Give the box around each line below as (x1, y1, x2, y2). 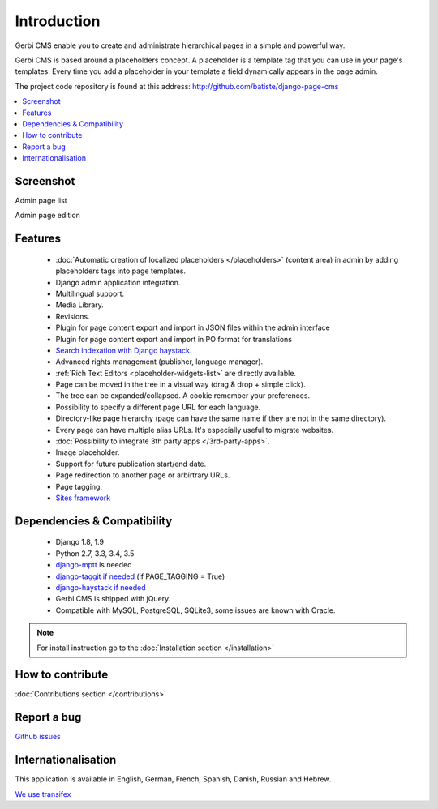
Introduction (15, 12, 101, 30)
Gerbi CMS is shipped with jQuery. (55, 594, 171, 604)
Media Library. (55, 300, 105, 310)
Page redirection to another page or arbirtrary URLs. (55, 470, 230, 480)
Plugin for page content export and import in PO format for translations (55, 334, 292, 344)
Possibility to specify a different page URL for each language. (55, 402, 261, 412)
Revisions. (55, 311, 90, 321)
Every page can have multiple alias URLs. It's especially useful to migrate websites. (55, 425, 334, 434)
